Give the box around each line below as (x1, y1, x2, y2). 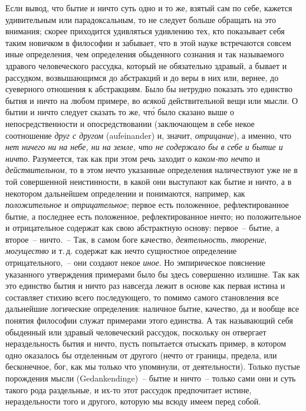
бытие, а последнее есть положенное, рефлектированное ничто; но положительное (5, 210, 301, 222)
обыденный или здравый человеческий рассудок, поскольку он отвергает (5, 325, 266, 338)
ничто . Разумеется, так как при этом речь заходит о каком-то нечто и (5, 152, 260, 164)
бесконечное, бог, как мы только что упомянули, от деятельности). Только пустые (5, 360, 300, 373)
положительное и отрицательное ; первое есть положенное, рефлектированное (5, 198, 289, 211)
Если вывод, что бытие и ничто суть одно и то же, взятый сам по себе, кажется (5, 2, 292, 14)
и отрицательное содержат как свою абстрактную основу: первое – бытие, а (5, 221, 279, 234)
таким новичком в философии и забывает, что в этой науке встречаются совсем (5, 36, 291, 48)
